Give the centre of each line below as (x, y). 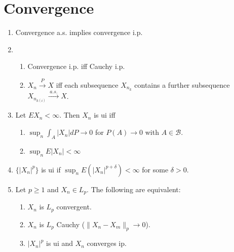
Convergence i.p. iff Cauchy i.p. (76, 66)
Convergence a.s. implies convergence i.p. (79, 32)
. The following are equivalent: (134, 189)
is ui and (60, 243)
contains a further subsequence (182, 84)
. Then (70, 115)
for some (155, 169)
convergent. (74, 207)
